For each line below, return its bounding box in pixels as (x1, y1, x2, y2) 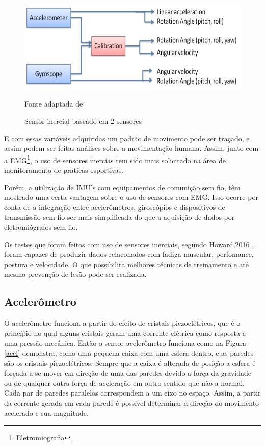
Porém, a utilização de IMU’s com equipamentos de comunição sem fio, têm (4, 181, 241, 192)
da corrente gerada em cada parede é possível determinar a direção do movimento (4, 397, 259, 408)
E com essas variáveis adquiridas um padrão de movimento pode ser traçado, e (4, 133, 250, 143)
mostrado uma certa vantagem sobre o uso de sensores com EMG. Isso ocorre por (4, 192, 258, 202)
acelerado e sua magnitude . (4, 407, 89, 418)
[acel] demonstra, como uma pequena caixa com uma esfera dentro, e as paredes (4, 348, 254, 358)
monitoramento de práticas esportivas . (4, 165, 124, 175)
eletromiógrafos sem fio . (4, 222, 78, 232)
